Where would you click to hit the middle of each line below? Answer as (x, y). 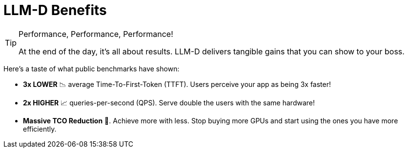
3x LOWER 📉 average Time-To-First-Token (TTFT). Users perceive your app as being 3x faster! (177, 84)
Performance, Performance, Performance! (96, 34)
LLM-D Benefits (55, 10)
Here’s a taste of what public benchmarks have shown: (92, 68)
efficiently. (40, 129)
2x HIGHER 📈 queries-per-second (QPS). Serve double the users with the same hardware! (169, 102)
